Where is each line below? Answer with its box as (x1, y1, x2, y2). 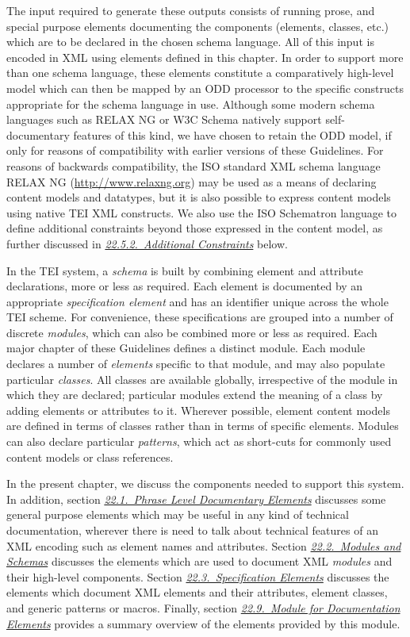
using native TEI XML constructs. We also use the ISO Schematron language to (6, 204, 397, 221)
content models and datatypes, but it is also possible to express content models (6, 189, 391, 205)
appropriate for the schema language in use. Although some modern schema (6, 95, 375, 112)
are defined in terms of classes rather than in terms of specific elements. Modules (6, 417, 399, 434)
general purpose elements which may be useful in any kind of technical (6, 506, 349, 523)
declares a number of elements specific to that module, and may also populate (6, 355, 385, 372)
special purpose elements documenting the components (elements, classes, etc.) (6, 17, 389, 34)
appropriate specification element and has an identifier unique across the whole (6, 293, 389, 309)
